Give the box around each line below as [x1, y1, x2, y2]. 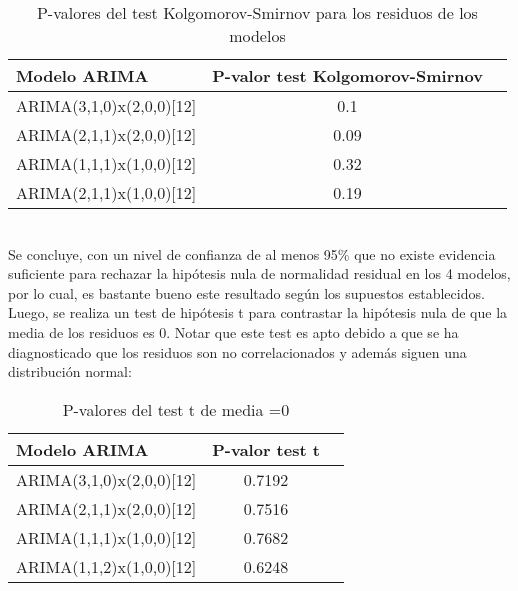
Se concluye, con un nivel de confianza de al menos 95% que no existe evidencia [8, 243, 496, 264]
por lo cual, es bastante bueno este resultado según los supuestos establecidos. [8, 282, 485, 303]
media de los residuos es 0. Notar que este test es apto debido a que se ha [8, 321, 459, 342]
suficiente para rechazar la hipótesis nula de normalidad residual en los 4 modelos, [8, 263, 511, 284]
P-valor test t [212, 437, 320, 461]
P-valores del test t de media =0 [62, 397, 290, 421]
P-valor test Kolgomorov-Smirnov [212, 64, 483, 87]
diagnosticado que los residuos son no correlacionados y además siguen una [8, 341, 467, 362]
